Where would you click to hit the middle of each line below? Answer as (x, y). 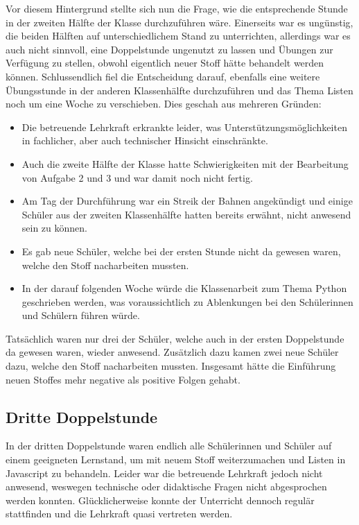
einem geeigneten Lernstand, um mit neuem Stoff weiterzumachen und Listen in (176, 459)
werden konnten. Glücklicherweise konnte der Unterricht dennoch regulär (160, 500)
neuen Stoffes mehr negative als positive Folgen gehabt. (123, 379)
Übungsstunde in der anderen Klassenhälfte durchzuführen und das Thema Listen (179, 90)
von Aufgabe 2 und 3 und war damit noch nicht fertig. (137, 177)
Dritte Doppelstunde (82, 416)
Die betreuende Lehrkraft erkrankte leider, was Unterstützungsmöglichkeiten (184, 127)
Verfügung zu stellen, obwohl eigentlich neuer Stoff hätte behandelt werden (165, 63)
